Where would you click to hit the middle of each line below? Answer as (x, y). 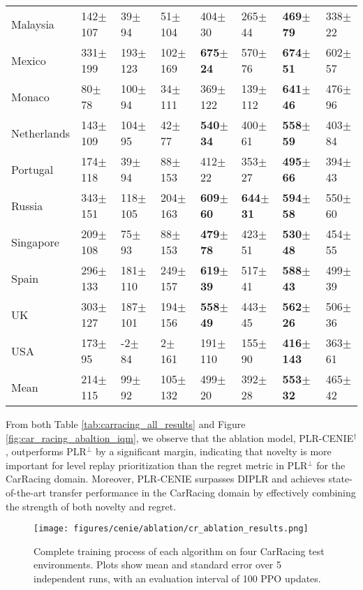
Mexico (29, 60)
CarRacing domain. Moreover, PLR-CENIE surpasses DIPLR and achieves (165, 479)
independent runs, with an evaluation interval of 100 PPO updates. (177, 578)
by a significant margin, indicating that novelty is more (213, 451)
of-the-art (26, 492)
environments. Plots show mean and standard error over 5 (158, 565)
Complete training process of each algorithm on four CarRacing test (179, 551)
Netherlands (41, 133)
